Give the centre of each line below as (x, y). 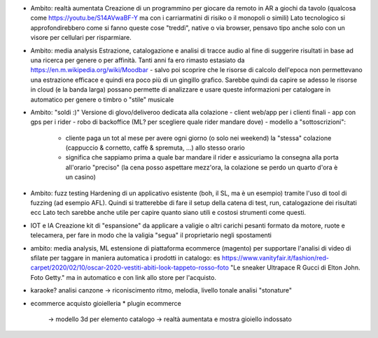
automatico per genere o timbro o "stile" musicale (102, 99)
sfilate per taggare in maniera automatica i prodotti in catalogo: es (125, 258)
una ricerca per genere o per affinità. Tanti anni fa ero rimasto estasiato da (138, 60)
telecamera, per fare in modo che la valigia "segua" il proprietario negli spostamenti (151, 235)
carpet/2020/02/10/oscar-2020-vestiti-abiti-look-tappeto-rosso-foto (129, 268)
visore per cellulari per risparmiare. (81, 38)
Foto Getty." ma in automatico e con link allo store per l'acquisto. (124, 277)
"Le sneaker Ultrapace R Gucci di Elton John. (295, 268)
